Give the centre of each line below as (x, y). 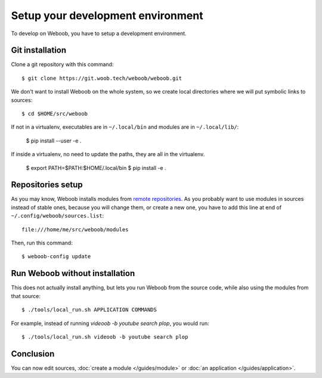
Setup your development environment (107, 16)
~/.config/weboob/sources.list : (58, 216)
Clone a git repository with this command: (62, 64)
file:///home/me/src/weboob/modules (75, 229)
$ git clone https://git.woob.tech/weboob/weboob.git (102, 78)
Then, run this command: (42, 243)
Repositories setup (47, 185)
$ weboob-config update (56, 257)
